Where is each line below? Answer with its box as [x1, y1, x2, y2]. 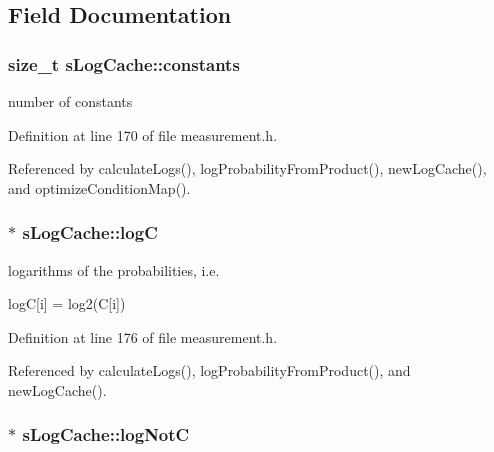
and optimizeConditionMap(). [8, 177, 191, 198]
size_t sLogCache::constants [8, 51, 240, 76]
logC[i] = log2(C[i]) [8, 293, 126, 314]
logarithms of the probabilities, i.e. [8, 259, 220, 280]
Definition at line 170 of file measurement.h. [8, 124, 278, 145]
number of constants [8, 91, 133, 111]
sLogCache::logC [22, 220, 158, 245]
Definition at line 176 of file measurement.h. [8, 326, 278, 347]
